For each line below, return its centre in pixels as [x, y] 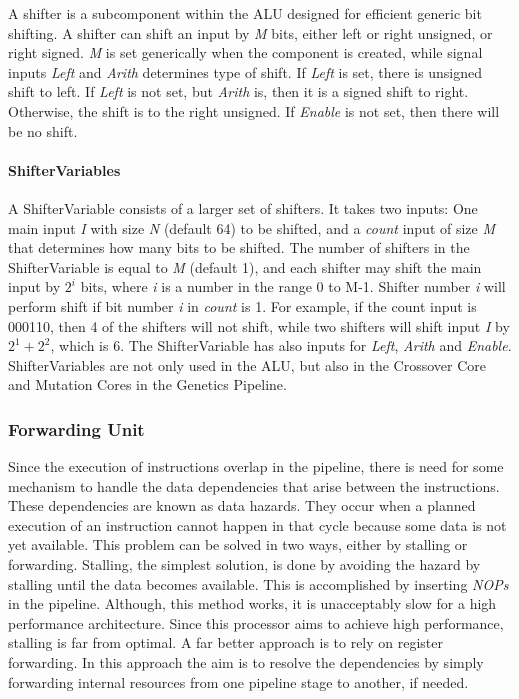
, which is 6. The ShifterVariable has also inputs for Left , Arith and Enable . [281, 345]
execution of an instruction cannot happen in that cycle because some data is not [257, 524]
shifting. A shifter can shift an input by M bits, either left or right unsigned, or [250, 32]
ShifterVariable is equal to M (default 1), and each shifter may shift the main [245, 266]
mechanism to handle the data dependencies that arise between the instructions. [254, 485]
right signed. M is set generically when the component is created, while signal [245, 52]
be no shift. [43, 130]
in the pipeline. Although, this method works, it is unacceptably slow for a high [252, 603]
